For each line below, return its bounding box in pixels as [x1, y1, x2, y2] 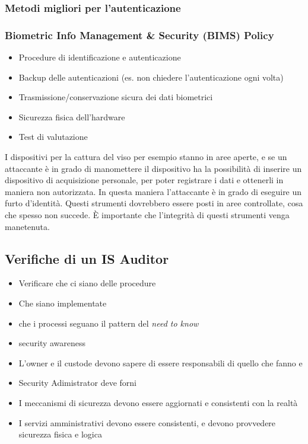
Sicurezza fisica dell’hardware [18, 110, 125, 123]
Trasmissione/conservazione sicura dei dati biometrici [18, 91, 213, 103]
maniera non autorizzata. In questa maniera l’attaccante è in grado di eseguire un [5, 185, 302, 197]
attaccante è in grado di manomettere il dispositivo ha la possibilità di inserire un [5, 162, 302, 174]
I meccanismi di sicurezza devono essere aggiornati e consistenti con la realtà [18, 396, 298, 408]
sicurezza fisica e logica [18, 428, 102, 440]
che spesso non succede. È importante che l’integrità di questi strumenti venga [5, 209, 290, 221]
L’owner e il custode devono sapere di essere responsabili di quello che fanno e [18, 356, 303, 369]
